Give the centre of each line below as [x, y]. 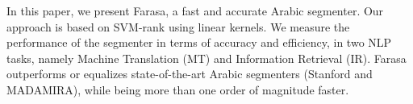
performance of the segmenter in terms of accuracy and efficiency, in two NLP [199, 42]
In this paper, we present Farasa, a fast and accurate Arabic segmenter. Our [195, 10]
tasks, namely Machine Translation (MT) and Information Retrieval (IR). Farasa [206, 58]
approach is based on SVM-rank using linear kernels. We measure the [178, 26]
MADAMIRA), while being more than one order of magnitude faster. [178, 89]
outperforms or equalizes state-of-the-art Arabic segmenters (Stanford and [190, 74]
